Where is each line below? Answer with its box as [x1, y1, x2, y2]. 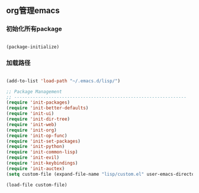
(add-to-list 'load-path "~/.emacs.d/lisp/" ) [6, 78, 120, 84]
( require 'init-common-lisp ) [6, 149, 78, 155]
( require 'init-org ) [6, 127, 57, 133]
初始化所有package [6, 25, 62, 33]
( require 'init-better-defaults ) [6, 105, 89, 111]
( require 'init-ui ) [6, 111, 54, 117]
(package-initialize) [6, 44, 60, 50]
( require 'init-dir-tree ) [6, 116, 70, 123]
